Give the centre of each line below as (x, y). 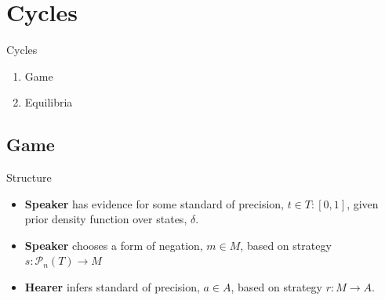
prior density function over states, (106, 219)
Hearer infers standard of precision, (112, 287)
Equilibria (49, 102)
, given (363, 203)
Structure (29, 177)
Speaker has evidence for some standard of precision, (154, 203)
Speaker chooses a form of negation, (114, 245)
